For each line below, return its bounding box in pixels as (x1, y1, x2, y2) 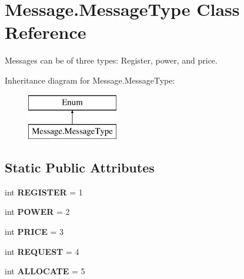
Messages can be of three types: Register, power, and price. (5, 54, 218, 67)
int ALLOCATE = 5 (5, 265, 85, 277)
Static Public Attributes (5, 158, 155, 177)
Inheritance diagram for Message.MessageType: (5, 74, 175, 86)
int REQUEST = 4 (5, 245, 79, 257)
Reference (5, 20, 86, 44)
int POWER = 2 (5, 205, 70, 218)
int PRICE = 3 (5, 225, 64, 238)
